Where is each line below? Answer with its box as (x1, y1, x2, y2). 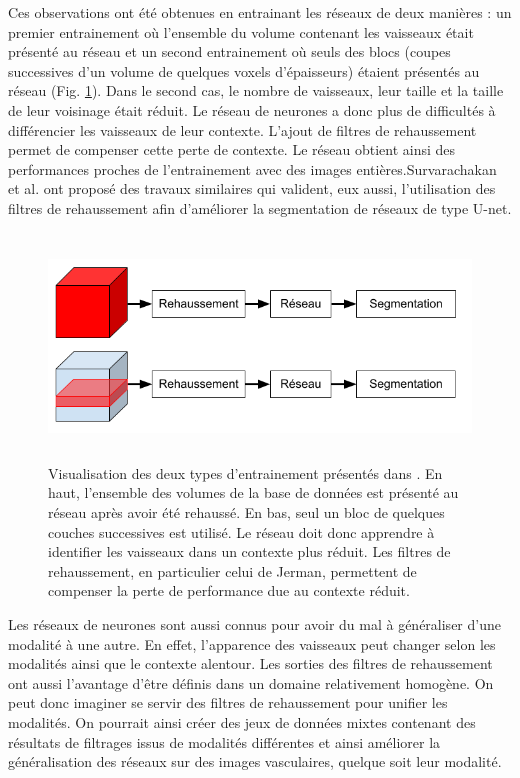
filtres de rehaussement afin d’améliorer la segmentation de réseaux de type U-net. (8, 197, 512, 218)
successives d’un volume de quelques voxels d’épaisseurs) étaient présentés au (8, 60, 480, 81)
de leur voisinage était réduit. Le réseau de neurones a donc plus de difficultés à (8, 99, 496, 120)
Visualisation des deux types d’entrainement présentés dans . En (48, 462, 443, 483)
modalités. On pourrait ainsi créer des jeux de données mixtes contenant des (8, 712, 476, 733)
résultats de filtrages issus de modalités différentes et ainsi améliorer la (8, 731, 441, 752)
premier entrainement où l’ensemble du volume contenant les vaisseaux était (8, 21, 474, 42)
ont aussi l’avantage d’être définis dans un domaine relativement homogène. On (8, 672, 494, 693)
